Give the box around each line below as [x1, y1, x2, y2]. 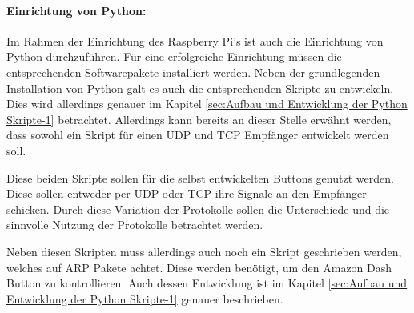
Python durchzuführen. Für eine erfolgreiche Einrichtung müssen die [6, 48, 342, 65]
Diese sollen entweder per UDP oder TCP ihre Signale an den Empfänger [6, 185, 367, 202]
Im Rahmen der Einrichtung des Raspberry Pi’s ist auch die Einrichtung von [6, 32, 384, 49]
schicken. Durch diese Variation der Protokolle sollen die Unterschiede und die [6, 200, 390, 217]
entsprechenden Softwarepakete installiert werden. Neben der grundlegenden [6, 63, 380, 80]
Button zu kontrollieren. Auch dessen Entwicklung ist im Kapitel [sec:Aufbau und [6, 275, 408, 291]
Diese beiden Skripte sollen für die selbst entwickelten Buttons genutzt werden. [6, 169, 394, 186]
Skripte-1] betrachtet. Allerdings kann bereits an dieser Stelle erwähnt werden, [6, 110, 392, 127]
